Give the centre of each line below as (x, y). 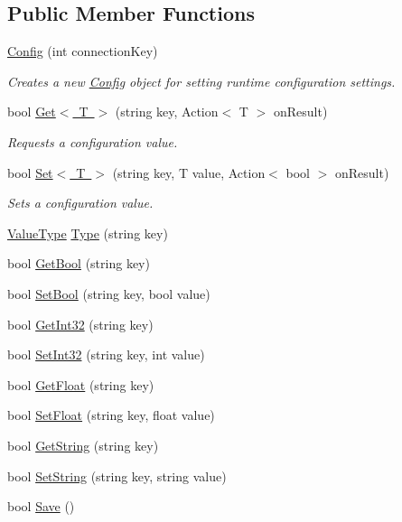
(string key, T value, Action (189, 172)
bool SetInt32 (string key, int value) (106, 354)
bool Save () (41, 506)
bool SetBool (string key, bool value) (109, 293)
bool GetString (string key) (83, 445)
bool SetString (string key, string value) (117, 475)
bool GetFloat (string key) (81, 384)
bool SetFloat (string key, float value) (111, 415)
